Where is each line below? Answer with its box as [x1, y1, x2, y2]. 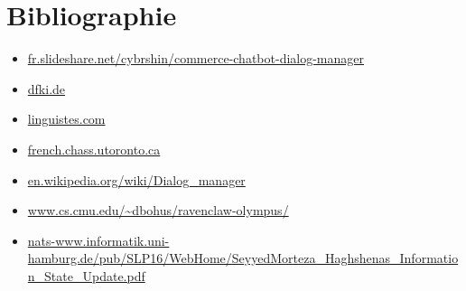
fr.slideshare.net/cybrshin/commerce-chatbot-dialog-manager [27, 49, 365, 68]
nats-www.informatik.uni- [27, 230, 170, 249]
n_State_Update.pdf [27, 266, 145, 285]
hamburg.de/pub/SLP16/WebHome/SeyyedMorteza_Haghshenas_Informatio [27, 249, 459, 268]
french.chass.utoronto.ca [27, 139, 161, 158]
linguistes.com [27, 109, 106, 128]
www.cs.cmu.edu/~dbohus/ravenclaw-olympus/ [27, 201, 289, 220]
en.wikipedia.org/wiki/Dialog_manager [27, 170, 246, 189]
